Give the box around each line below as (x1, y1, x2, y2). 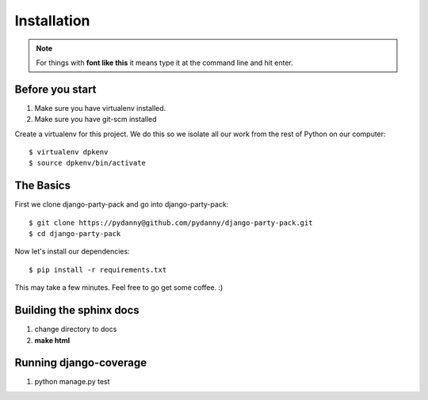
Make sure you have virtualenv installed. (34, 103, 166, 112)
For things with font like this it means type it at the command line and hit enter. (36, 58, 293, 67)
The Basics (14, 179, 71, 192)
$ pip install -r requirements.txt (29, 265, 167, 274)
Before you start (14, 82, 97, 96)
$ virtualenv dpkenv (29, 147, 109, 157)
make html (34, 335, 71, 345)
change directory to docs (34, 325, 117, 334)
